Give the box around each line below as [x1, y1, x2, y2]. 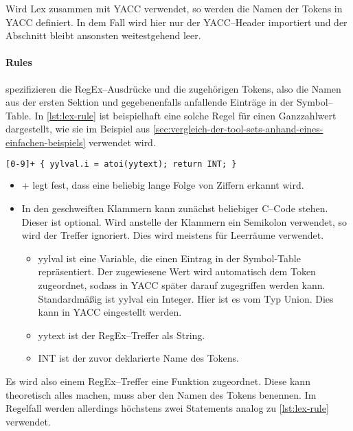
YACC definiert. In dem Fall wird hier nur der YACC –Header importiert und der [5, 14, 348, 29]
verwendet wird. [89, 135, 156, 149]
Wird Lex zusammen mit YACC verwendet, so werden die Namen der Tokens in [5, 1, 343, 15]
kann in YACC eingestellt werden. [38, 305, 182, 319]
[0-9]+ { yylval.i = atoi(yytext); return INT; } [5, 159, 237, 169]
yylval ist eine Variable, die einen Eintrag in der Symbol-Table [38, 251, 301, 265]
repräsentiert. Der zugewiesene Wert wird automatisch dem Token [38, 264, 316, 279]
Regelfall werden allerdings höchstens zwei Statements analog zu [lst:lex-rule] [5, 401, 329, 415]
